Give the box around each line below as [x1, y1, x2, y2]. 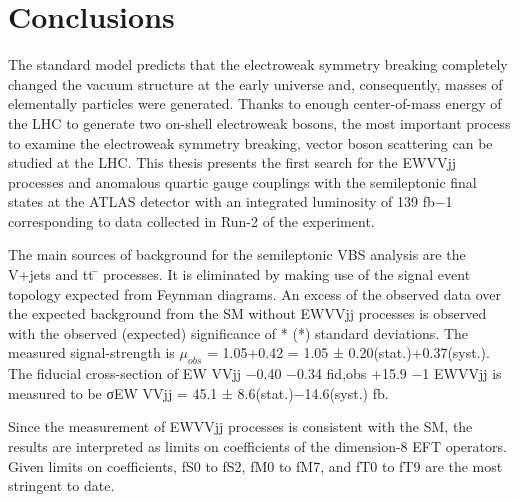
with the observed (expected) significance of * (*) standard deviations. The [8, 322, 469, 343]
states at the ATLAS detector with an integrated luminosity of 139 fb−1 [8, 191, 453, 212]
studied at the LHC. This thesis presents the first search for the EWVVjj [8, 152, 456, 173]
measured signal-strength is [8, 342, 175, 363]
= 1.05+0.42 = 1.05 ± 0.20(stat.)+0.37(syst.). [206, 342, 490, 363]
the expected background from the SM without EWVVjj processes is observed [8, 303, 487, 324]
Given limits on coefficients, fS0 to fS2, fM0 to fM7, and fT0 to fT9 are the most [8, 455, 503, 476]
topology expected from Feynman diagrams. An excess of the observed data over [8, 283, 501, 304]
